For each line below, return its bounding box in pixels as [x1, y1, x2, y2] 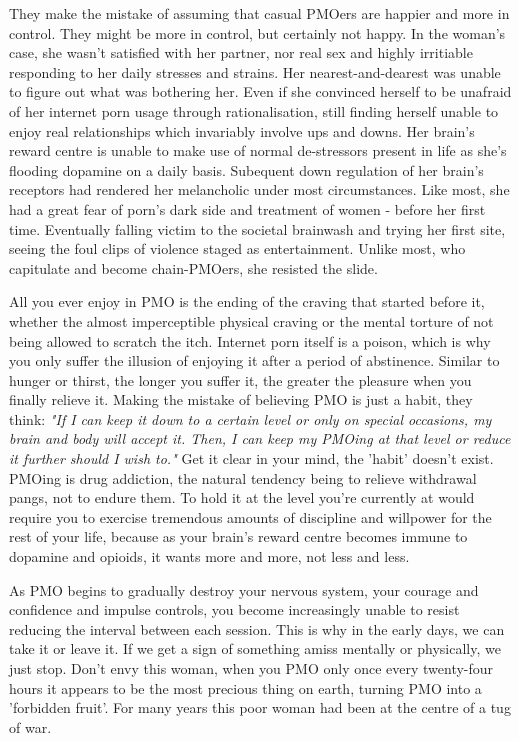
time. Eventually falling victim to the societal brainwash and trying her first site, [9, 218, 506, 239]
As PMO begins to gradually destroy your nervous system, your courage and [9, 579, 479, 600]
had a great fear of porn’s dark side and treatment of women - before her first [9, 198, 486, 219]
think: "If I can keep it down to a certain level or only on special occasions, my [9, 408, 492, 429]
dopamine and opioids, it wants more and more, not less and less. [9, 546, 410, 567]
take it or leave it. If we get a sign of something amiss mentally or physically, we [9, 638, 501, 659]
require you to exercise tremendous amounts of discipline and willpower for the [9, 506, 492, 527]
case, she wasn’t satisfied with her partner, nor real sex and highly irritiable [9, 42, 473, 63]
